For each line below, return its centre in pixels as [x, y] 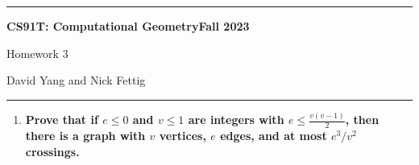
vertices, [183, 135]
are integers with [236, 120]
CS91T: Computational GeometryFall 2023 [128, 26]
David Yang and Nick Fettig [76, 80]
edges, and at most [274, 135]
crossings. [52, 151]
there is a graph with [85, 135]
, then [362, 120]
